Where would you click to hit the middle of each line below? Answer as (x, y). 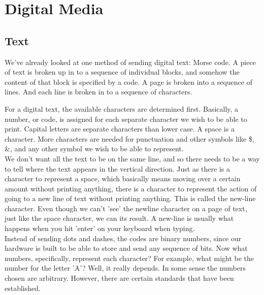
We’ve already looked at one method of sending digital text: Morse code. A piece (130, 62)
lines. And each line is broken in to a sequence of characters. (98, 92)
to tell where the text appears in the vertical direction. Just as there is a (117, 168)
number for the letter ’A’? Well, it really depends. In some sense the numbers (125, 268)
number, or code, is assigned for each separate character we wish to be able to (126, 119)
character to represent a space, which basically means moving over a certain (123, 178)
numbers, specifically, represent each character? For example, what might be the (129, 258)
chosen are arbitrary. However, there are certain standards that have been (119, 278)
